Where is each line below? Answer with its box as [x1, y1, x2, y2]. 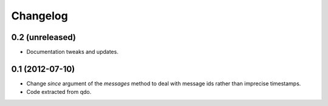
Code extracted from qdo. [26, 88, 92, 96]
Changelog [11, 9, 68, 22]
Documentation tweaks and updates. [26, 48, 118, 56]
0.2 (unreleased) [11, 32, 76, 42]
